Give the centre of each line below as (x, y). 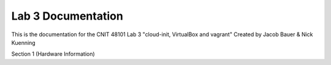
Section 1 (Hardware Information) (53, 54)
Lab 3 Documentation (67, 16)
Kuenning (24, 42)
